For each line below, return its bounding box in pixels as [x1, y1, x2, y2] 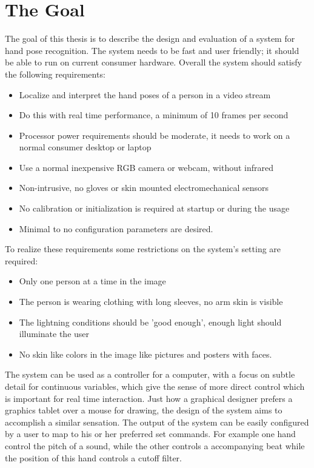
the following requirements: [5, 67, 105, 80]
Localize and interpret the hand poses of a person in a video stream [19, 88, 271, 101]
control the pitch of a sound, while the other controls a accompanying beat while [5, 439, 305, 452]
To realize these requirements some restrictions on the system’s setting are [5, 242, 281, 255]
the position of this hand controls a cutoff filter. [5, 451, 182, 464]
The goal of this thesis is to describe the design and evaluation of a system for [5, 32, 295, 45]
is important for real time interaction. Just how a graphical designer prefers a [5, 392, 293, 404]
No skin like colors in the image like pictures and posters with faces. [19, 347, 272, 360]
